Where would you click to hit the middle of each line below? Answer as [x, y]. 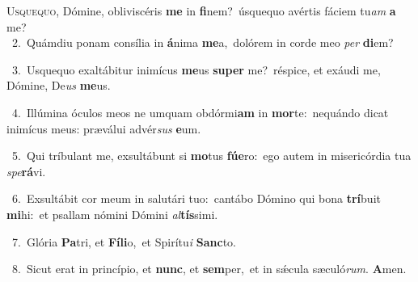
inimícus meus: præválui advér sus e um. [104, 128]
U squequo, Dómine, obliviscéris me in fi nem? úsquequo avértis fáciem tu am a [201, 11]
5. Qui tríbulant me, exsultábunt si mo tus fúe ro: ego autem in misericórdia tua [211, 156]
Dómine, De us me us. [59, 85]
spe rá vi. [26, 171]
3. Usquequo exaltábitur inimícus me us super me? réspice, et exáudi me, [196, 69]
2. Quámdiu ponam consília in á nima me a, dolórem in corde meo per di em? [203, 42]
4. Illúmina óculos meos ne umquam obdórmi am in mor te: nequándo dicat [200, 112]
